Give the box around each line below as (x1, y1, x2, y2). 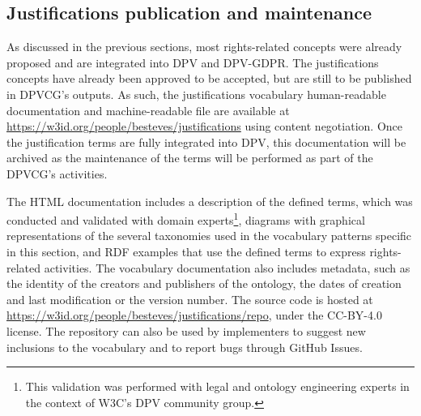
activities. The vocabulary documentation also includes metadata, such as (44, 259, 410, 276)
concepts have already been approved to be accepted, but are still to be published (6, 70, 412, 87)
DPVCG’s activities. (6, 165, 108, 182)
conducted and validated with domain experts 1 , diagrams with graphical (6, 209, 365, 228)
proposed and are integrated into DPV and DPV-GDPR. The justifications (6, 54, 379, 71)
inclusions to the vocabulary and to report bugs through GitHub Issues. (6, 338, 363, 355)
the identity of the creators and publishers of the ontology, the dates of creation (6, 275, 402, 292)
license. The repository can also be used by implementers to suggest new (6, 322, 366, 339)
